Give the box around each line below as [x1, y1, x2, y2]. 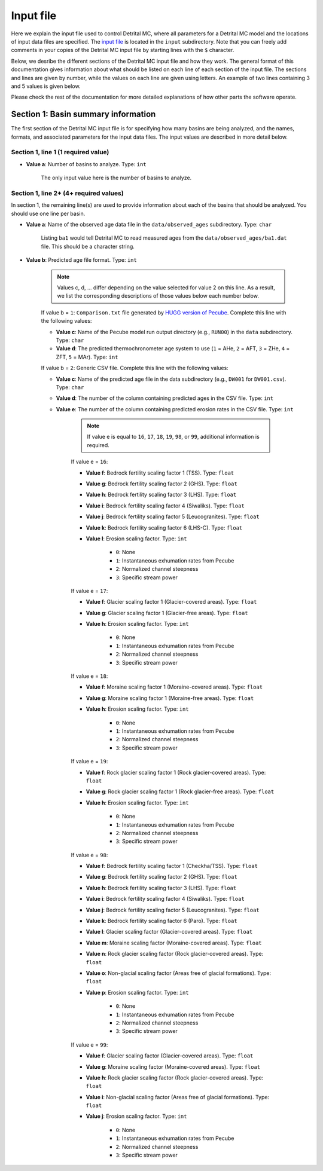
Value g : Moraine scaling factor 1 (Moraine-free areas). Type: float [86, 694, 254, 702]
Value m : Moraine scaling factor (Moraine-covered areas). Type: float [86, 939, 262, 946]
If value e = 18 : [71, 672, 108, 680]
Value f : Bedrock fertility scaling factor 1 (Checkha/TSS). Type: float [86, 863, 258, 870]
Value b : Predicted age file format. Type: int [26, 256, 137, 264]
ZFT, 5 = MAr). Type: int [56, 353, 118, 360]
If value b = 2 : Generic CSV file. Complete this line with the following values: [41, 365, 228, 372]
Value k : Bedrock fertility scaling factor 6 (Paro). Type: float [86, 918, 237, 925]
